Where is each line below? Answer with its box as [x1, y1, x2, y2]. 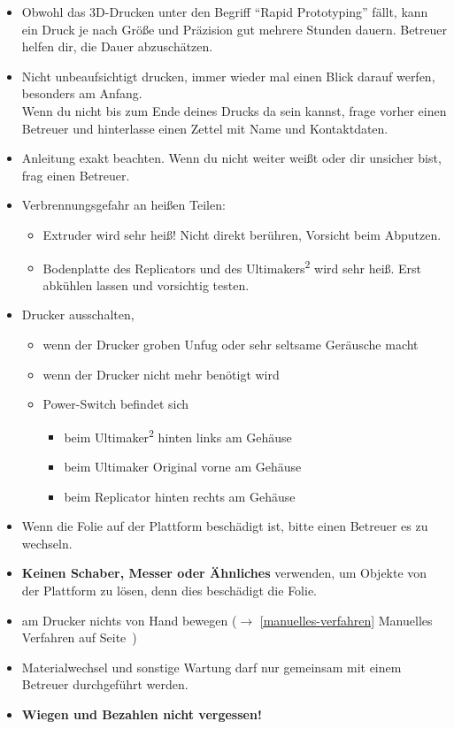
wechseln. [21, 533, 73, 552]
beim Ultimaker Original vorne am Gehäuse [64, 457, 302, 475]
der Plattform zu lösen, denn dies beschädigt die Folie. [21, 580, 318, 599]
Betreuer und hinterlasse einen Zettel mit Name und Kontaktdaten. [21, 119, 389, 137]
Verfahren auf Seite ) [21, 628, 137, 647]
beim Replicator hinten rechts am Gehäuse [64, 487, 296, 505]
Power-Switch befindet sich [42, 395, 189, 413]
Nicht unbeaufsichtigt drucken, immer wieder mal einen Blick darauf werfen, [21, 66, 435, 85]
